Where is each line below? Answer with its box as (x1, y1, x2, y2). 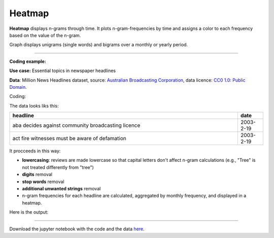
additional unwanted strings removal (22, 186, 101, 192)
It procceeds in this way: (9, 148, 61, 154)
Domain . (9, 84, 27, 90)
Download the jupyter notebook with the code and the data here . (9, 226, 145, 232)
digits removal (22, 172, 53, 178)
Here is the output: (9, 209, 49, 215)
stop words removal (22, 178, 64, 185)
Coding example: (9, 58, 47, 64)
